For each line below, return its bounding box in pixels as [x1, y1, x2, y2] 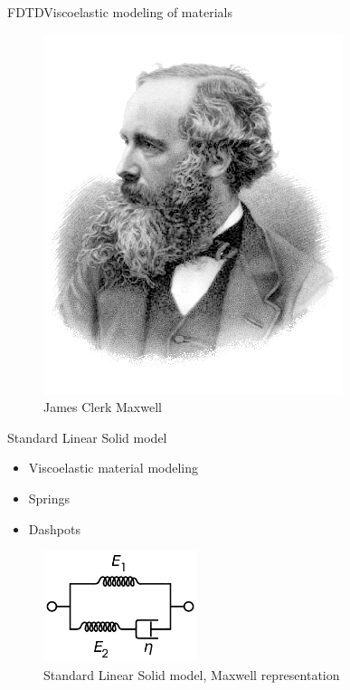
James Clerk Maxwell [43, 398, 162, 417]
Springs [28, 488, 71, 507]
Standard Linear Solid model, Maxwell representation [43, 666, 340, 685]
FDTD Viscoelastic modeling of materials [7, 3, 232, 21]
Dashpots [28, 519, 80, 538]
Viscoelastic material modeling [28, 458, 199, 477]
